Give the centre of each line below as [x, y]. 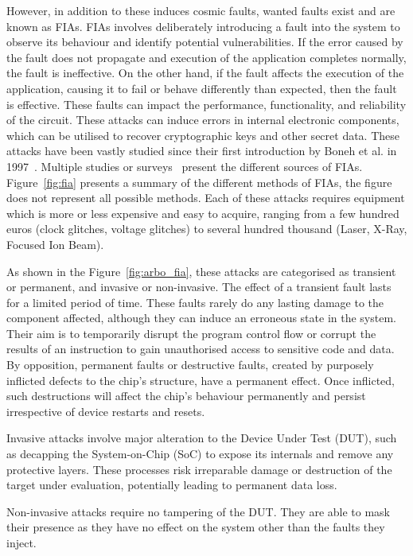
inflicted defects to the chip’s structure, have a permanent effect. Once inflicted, [201, 380]
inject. [21, 542]
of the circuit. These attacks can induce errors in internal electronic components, [203, 120]
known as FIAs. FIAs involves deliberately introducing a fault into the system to [203, 26]
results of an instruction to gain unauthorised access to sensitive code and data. [201, 349]
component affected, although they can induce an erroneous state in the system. [201, 318]
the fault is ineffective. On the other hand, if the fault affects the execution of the [205, 73]
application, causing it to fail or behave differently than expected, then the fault [202, 88]
